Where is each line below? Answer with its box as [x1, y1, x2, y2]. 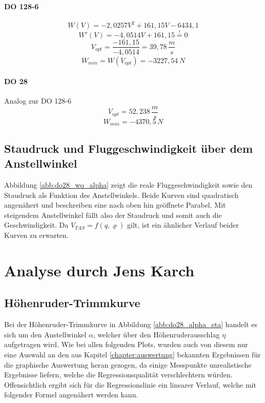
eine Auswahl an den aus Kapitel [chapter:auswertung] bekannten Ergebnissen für [4, 349, 261, 359]
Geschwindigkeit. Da [4, 219, 69, 230]
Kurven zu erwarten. [4, 230, 69, 240]
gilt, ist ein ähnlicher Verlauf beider [127, 219, 239, 230]
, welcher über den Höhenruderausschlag [93, 329, 220, 339]
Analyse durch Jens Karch [4, 259, 195, 280]
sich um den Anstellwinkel [4, 329, 87, 339]
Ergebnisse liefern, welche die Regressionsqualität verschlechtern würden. [4, 369, 233, 380]
